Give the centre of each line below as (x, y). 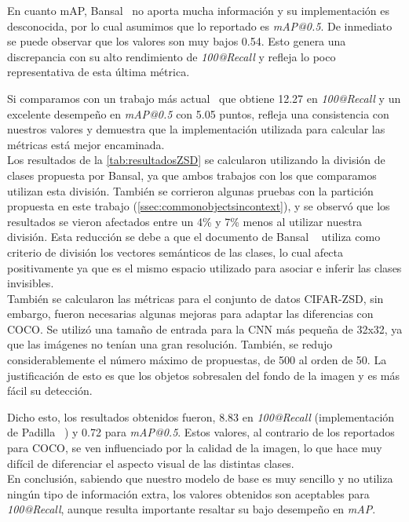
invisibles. (31, 283)
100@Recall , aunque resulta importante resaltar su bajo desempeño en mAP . (192, 509)
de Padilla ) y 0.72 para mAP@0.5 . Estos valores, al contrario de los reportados (201, 432)
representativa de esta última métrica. (99, 72)
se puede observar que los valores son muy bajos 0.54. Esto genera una (177, 41)
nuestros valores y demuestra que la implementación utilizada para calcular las (196, 129)
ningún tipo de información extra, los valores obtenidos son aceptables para (188, 493)
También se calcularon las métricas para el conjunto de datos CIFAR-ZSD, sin (195, 298)
